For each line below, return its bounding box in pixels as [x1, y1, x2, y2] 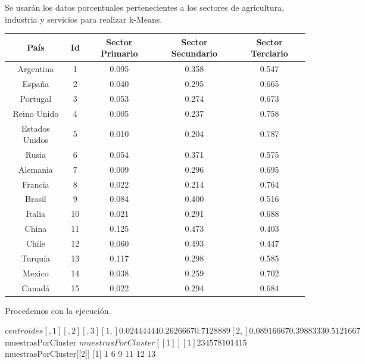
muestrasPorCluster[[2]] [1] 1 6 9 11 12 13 [5, 347, 156, 360]
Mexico [23, 266, 49, 279]
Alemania [18, 163, 53, 175]
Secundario [171, 47, 218, 60]
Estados [21, 122, 50, 134]
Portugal [20, 92, 52, 104]
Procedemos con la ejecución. [5, 304, 111, 316]
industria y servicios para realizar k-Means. [5, 13, 163, 25]
